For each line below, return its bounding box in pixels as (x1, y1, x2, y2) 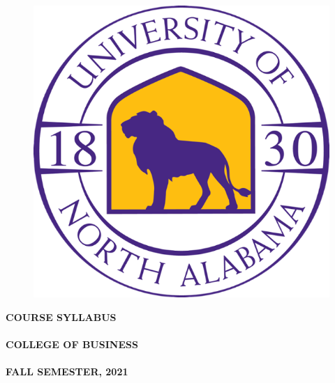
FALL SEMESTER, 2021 (6, 364, 128, 379)
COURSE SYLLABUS (6, 309, 117, 324)
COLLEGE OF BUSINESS (6, 336, 138, 351)
